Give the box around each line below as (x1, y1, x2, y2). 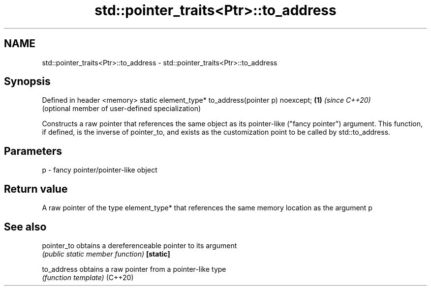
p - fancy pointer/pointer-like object (42, 166, 157, 174)
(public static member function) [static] (42, 249, 170, 258)
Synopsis (4, 75, 51, 88)
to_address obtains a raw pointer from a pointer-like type (42, 264, 226, 273)
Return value (4, 182, 68, 195)
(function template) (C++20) (42, 273, 134, 282)
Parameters (4, 145, 62, 157)
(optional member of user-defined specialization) (42, 104, 201, 113)
